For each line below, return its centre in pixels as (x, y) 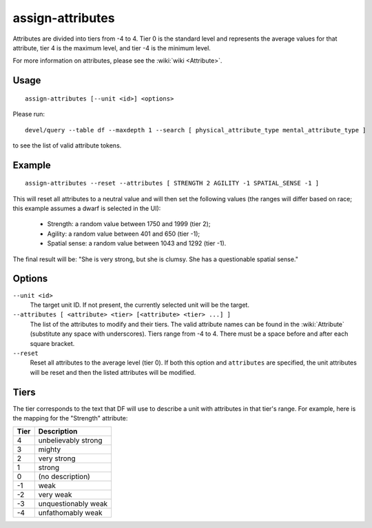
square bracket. (52, 343)
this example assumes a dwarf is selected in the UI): (87, 209)
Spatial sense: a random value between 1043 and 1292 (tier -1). (137, 243)
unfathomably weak (70, 513)
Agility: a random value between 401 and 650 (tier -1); (123, 234)
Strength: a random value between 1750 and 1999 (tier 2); (129, 224)
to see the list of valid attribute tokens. (67, 145)
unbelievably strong (70, 440)
